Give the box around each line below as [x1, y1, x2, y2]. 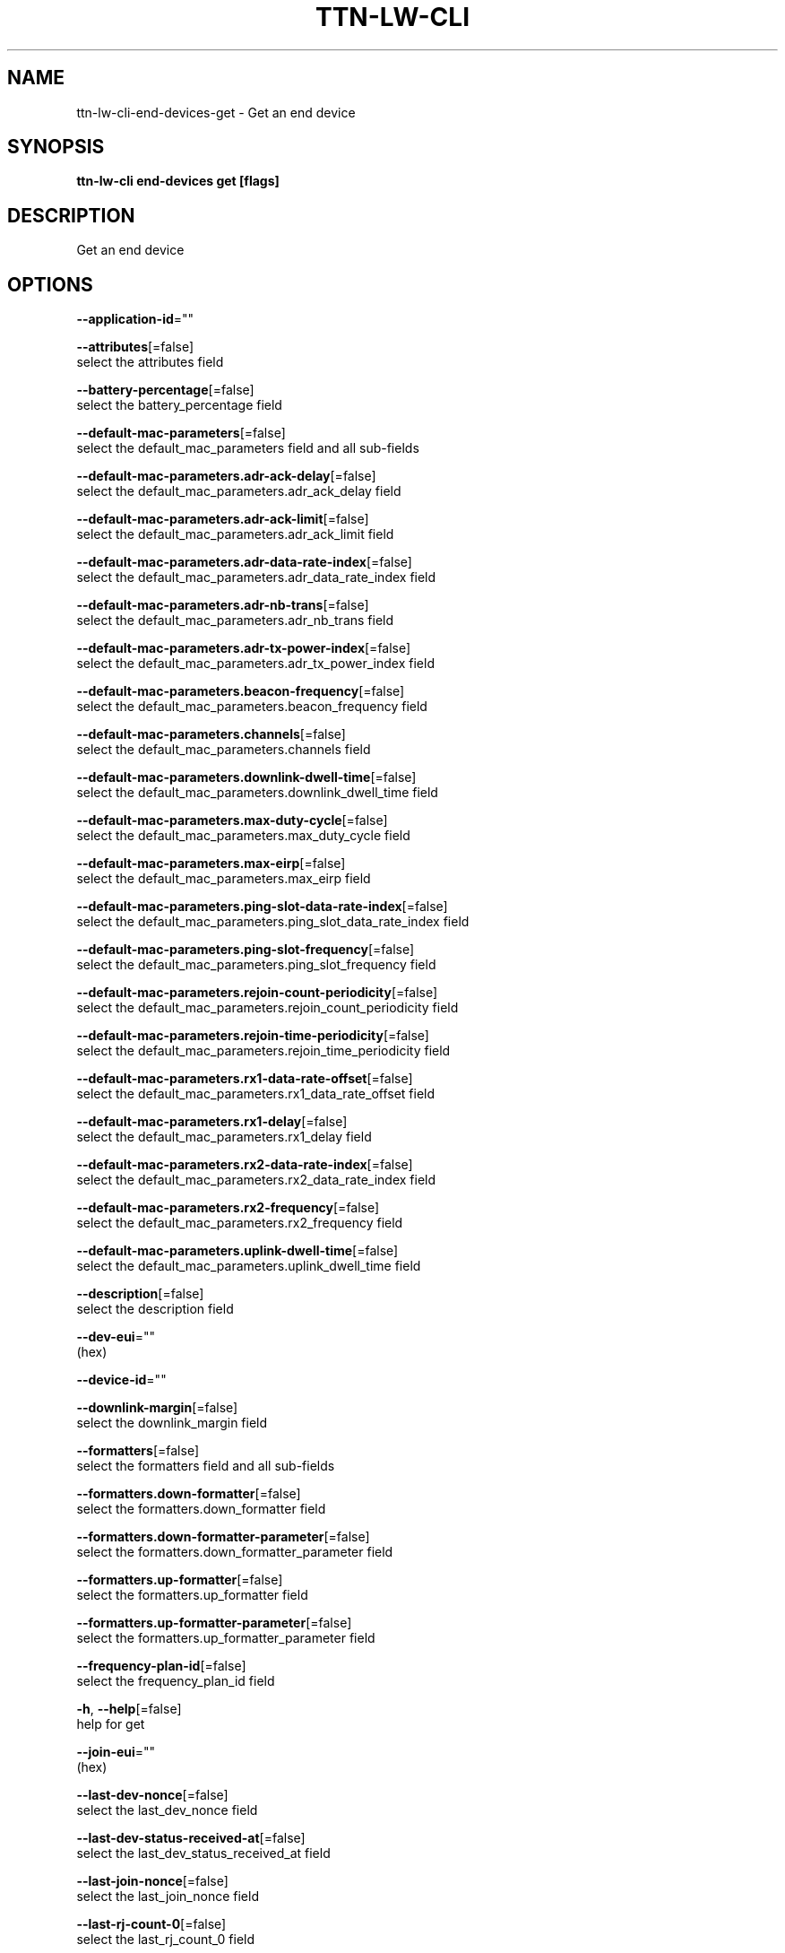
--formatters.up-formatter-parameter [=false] [76, 1615, 352, 1631]
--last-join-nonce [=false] [76, 1873, 229, 1889]
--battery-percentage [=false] [76, 382, 254, 398]
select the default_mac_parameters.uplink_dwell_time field [76, 1258, 421, 1274]
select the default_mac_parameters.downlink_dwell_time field [76, 785, 438, 801]
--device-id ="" [76, 1372, 167, 1388]
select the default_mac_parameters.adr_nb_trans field [76, 612, 394, 629]
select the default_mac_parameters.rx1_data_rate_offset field [76, 1086, 436, 1102]
